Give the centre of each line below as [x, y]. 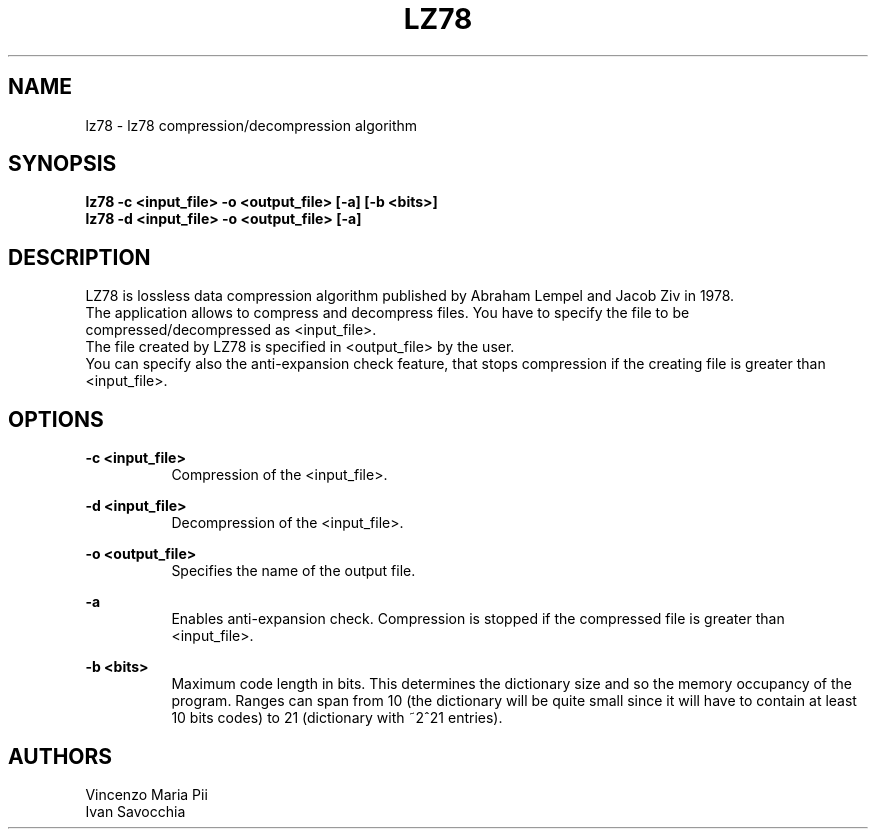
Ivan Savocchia [135, 811]
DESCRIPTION [79, 257]
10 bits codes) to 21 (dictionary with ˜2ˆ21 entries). [337, 718]
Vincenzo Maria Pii [146, 794]
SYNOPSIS [62, 164]
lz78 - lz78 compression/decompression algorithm [251, 125]
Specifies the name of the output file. [293, 571]
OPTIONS [56, 419]
